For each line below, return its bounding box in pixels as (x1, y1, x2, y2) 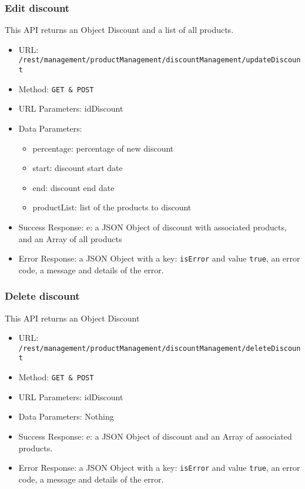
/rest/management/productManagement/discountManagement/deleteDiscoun (18, 344, 301, 353)
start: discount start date (32, 162, 123, 174)
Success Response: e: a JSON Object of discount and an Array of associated (18, 430, 292, 442)
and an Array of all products (18, 232, 122, 244)
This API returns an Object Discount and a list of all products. (5, 24, 234, 36)
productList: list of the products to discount (32, 201, 192, 213)
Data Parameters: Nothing (18, 410, 114, 423)
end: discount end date (32, 181, 115, 193)
